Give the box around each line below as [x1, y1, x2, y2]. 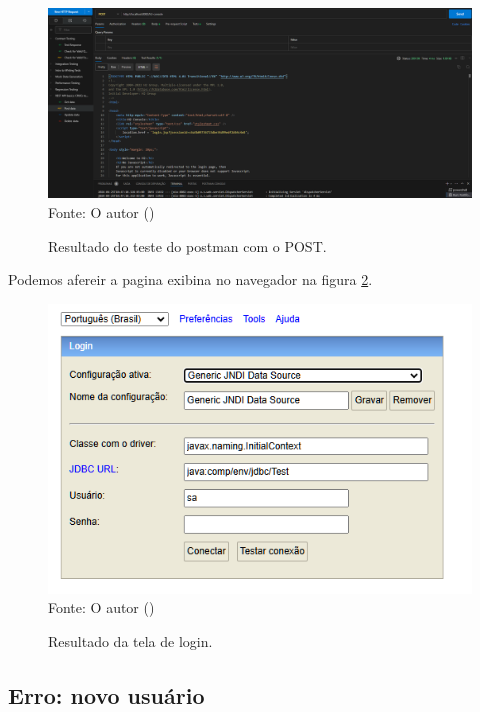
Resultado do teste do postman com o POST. [48, 235, 327, 256]
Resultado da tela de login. [48, 630, 213, 651]
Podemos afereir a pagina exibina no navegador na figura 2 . [8, 269, 373, 290]
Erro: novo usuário [8, 679, 205, 710]
